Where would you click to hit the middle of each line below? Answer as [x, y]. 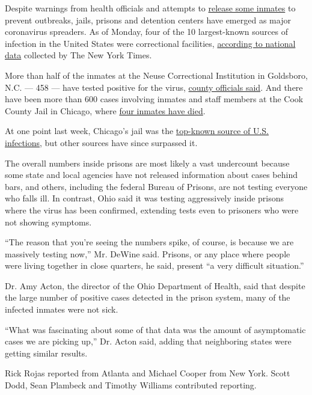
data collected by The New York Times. [78, 55]
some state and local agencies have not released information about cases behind [151, 175]
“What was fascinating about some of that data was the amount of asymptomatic [155, 329]
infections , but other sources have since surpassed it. [101, 142]
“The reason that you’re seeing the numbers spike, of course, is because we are [149, 242]
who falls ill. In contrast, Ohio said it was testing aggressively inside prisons [145, 198]
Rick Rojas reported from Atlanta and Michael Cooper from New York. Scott [148, 373]
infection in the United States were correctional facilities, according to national [150, 43]
